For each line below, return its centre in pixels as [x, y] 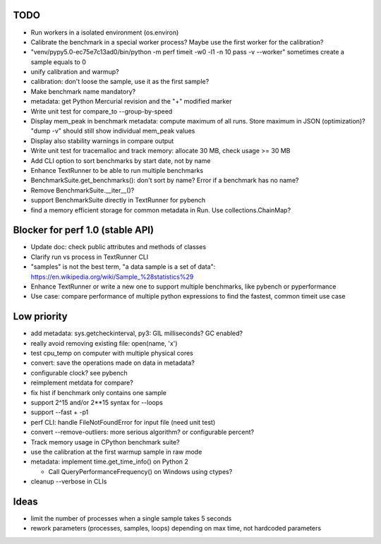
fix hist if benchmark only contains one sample [99, 392]
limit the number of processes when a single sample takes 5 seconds [131, 519]
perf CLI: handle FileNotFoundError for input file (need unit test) [123, 422]
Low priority [40, 316]
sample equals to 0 [58, 62]
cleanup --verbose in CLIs [69, 482]
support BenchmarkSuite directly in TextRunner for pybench [118, 200]
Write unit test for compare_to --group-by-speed [102, 111]
